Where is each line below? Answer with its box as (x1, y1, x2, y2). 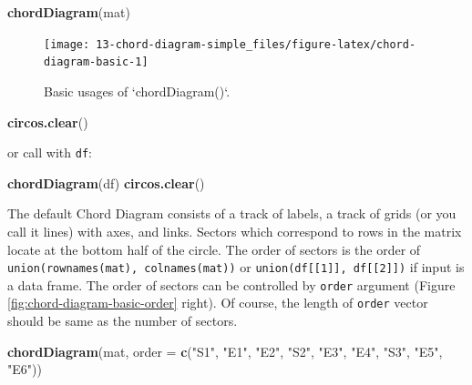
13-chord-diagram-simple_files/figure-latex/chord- (96, 37, 416, 51)
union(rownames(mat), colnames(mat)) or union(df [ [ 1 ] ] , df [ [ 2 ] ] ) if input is (7, 258, 465, 277)
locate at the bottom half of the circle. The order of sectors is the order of (7, 239, 421, 258)
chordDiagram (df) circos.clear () (7, 173, 205, 192)
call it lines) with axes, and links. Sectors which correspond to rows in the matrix (7, 221, 462, 240)
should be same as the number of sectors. (7, 311, 238, 330)
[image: (44, 37, 90, 51)
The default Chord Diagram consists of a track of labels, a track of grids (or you (7, 204, 457, 223)
